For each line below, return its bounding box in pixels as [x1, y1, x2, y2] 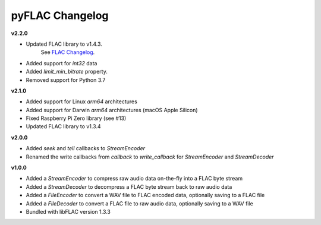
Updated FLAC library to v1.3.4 [26, 123, 101, 130]
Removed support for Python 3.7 [26, 76, 106, 83]
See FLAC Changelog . [40, 49, 95, 56]
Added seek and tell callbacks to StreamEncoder [26, 145, 146, 152]
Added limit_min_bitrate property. [26, 68, 108, 75]
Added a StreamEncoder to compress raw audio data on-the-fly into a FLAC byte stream [26, 175, 243, 182]
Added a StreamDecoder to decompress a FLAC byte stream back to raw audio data [26, 183, 232, 190]
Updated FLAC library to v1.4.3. [26, 40, 102, 47]
